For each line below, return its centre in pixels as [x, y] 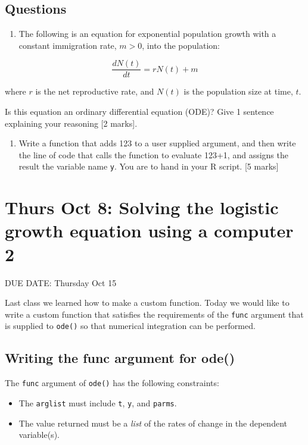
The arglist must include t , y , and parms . [98, 402]
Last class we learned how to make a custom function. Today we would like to [147, 303]
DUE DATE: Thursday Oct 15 [61, 282]
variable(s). [39, 435]
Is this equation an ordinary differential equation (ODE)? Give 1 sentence [139, 112]
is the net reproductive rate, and [95, 91]
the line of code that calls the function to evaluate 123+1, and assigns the [153, 154]
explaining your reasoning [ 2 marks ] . [71, 123]
